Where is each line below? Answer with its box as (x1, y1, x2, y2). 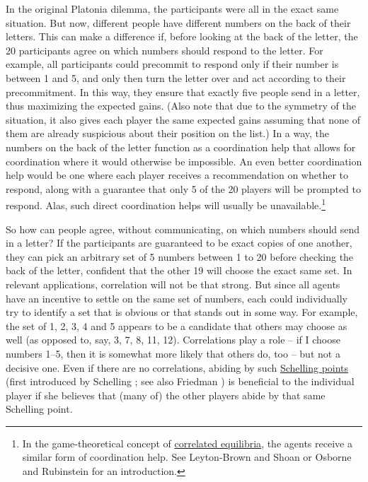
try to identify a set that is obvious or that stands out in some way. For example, (6, 305, 358, 319)
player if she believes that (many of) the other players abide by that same (6, 387, 326, 402)
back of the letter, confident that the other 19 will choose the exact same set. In (6, 263, 352, 278)
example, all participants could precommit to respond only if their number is (6, 57, 339, 71)
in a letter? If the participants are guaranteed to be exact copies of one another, (6, 235, 352, 250)
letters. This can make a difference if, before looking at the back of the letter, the (6, 29, 358, 44)
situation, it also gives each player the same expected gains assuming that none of (6, 112, 361, 127)
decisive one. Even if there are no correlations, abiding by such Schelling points (6, 360, 349, 375)
